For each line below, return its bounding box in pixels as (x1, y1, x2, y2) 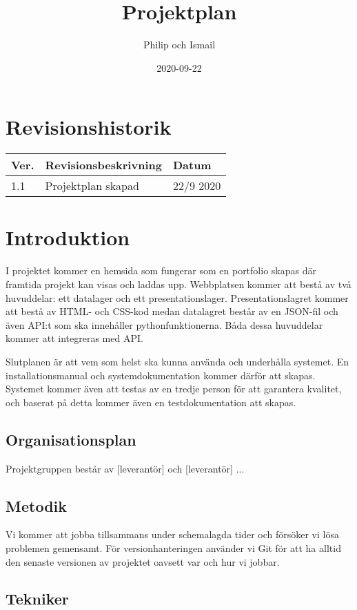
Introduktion (6, 223, 130, 251)
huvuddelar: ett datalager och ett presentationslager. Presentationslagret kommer (6, 290, 349, 305)
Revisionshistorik (6, 113, 172, 141)
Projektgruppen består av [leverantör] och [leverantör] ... (6, 461, 245, 475)
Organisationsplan (6, 428, 136, 450)
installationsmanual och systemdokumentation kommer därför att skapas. (6, 368, 316, 382)
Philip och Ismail (143, 37, 216, 52)
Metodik (6, 495, 67, 516)
